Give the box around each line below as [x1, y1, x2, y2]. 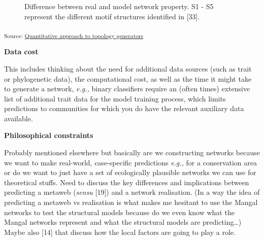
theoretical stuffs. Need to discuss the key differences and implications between [4, 177, 249, 187]
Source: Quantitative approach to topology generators [4, 31, 144, 40]
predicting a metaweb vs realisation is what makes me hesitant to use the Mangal [4, 197, 258, 208]
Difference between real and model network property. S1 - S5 [24, 1, 214, 11]
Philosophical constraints [4, 130, 93, 141]
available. [4, 113, 33, 123]
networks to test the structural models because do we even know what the [4, 206, 235, 217]
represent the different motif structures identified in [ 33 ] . [24, 11, 200, 21]
